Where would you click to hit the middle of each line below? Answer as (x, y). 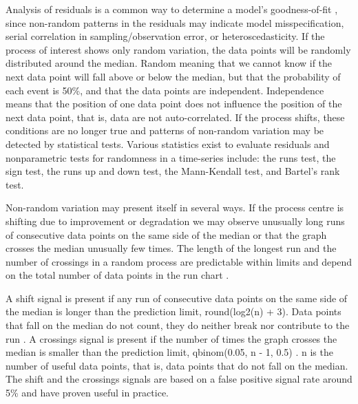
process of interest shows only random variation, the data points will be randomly (178, 49)
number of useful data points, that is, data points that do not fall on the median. (177, 365)
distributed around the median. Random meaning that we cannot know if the (169, 63)
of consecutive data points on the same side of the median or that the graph (166, 234)
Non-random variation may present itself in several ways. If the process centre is (175, 208)
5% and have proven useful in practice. (87, 393)
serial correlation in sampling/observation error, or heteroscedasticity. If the (165, 36)
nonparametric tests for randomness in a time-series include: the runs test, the (171, 157)
